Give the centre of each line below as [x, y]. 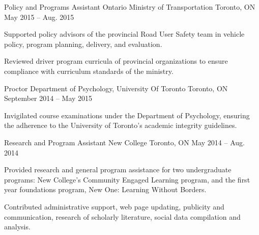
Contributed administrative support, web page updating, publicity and [114, 206]
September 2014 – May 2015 [48, 98]
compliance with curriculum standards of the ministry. [89, 71]
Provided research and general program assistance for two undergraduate [118, 169]
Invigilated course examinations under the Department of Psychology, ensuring [127, 115]
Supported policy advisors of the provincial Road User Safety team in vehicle [124, 34]
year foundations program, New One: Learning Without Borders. [105, 189]
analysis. [17, 227]
